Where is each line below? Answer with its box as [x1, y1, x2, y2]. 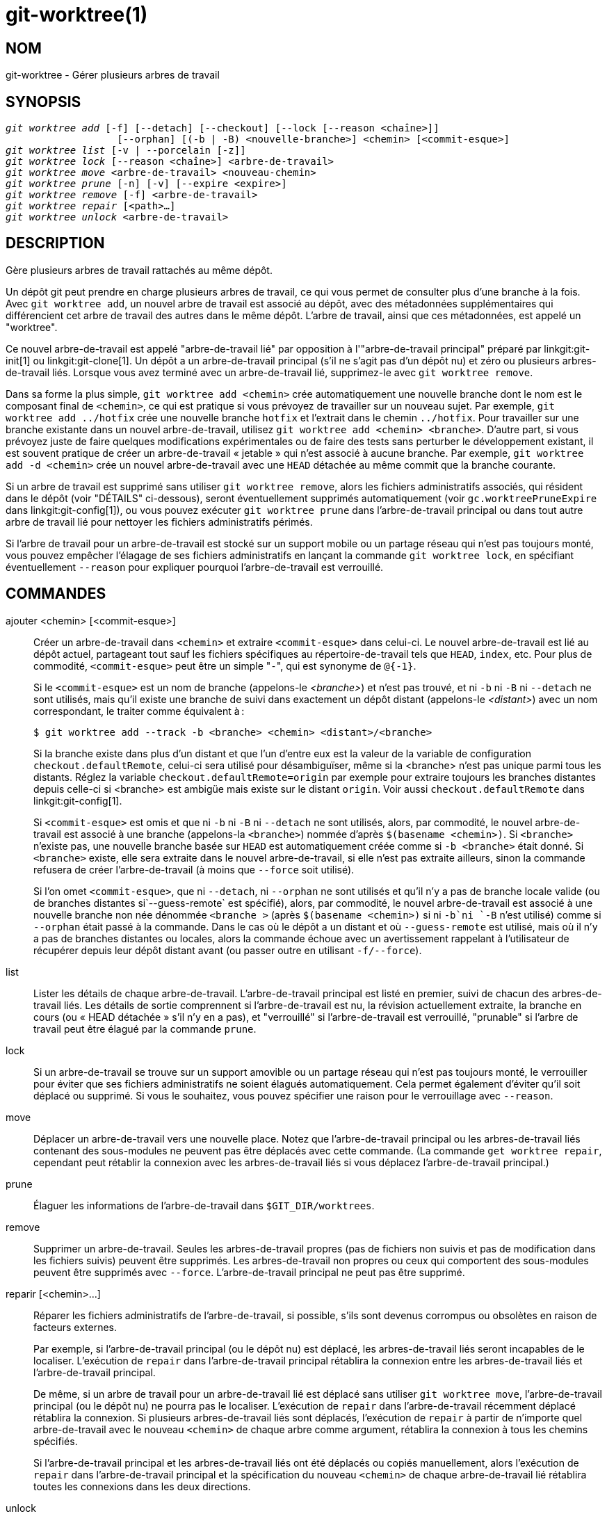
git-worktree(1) [6, 3, 148, 26]
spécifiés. [33, 1435, 78, 1447]
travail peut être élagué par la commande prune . [33, 1022, 257, 1035]
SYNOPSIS [6, 92, 81, 111]
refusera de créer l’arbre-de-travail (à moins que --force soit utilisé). [33, 863, 355, 876]
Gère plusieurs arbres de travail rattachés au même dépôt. [6, 264, 273, 276]
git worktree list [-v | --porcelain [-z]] [6, 145, 246, 156]
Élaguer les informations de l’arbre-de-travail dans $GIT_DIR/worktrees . [33, 1199, 375, 1211]
